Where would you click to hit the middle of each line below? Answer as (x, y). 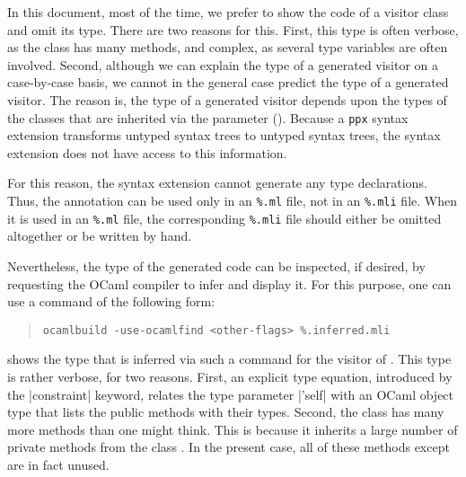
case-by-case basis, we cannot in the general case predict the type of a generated (228, 82)
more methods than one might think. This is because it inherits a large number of (233, 429)
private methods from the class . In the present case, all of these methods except (229, 447)
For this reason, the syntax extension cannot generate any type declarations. (217, 183)
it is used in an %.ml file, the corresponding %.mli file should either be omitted (224, 218)
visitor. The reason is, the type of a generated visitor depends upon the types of (227, 99)
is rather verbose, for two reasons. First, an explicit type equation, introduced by (230, 376)
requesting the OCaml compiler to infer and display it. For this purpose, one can (229, 283)
